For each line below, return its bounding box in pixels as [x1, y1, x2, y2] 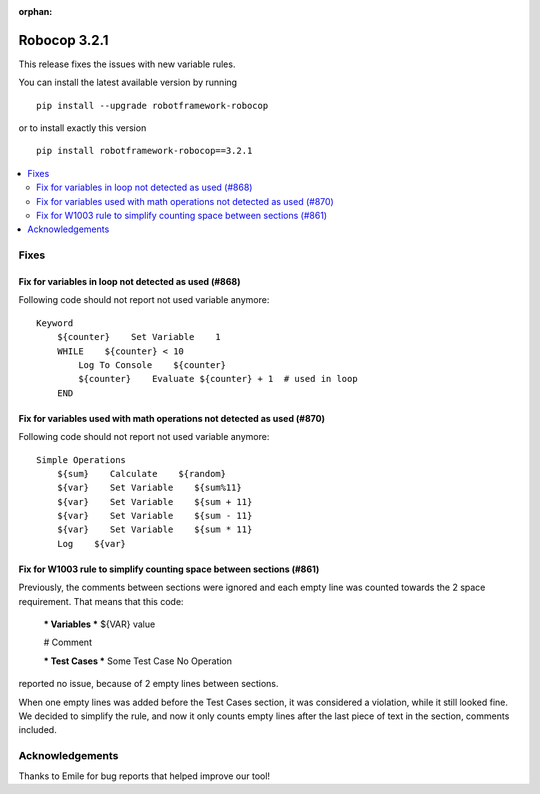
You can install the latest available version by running [18, 76, 238, 89]
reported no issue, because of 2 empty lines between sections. [18, 678, 279, 690]
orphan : [18, 6, 53, 17]
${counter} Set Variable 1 [56, 331, 222, 343]
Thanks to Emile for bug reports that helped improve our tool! [18, 770, 270, 782]
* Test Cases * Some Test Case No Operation [43, 655, 233, 667]
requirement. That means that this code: [18, 595, 184, 607]
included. [18, 724, 57, 736]
